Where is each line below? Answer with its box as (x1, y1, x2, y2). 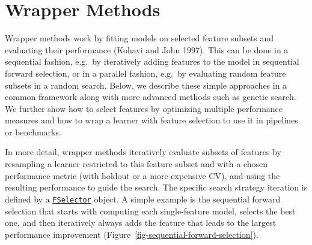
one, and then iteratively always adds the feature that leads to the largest (5, 216, 277, 229)
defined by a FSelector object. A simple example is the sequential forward (5, 192, 281, 205)
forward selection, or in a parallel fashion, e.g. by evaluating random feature (5, 66, 286, 79)
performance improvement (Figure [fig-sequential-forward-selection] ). (5, 228, 258, 240)
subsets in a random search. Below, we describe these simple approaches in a (5, 78, 287, 91)
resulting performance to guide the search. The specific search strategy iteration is (5, 181, 308, 193)
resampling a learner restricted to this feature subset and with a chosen (5, 158, 268, 170)
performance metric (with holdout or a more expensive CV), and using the (5, 169, 280, 182)
